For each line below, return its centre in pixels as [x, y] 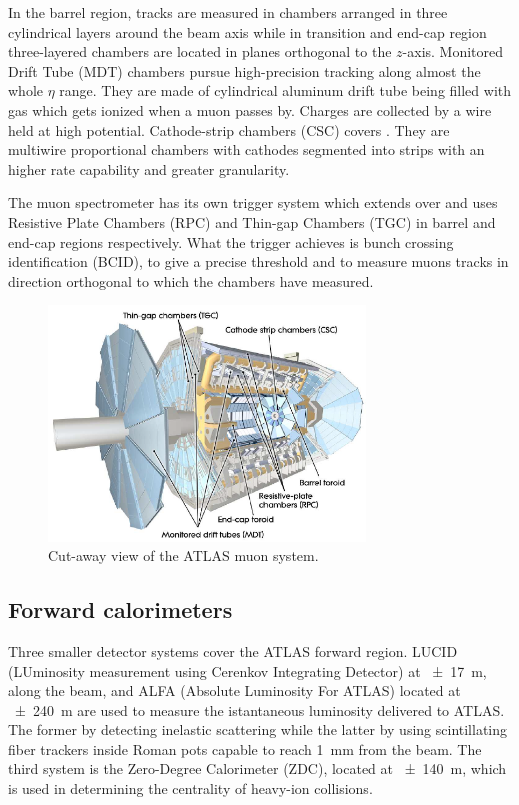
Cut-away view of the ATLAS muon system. [183, 555]
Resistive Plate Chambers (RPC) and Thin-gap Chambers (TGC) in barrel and [252, 221]
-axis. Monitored [453, 51]
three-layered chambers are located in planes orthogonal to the [200, 51]
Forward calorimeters [120, 609]
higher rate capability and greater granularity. [149, 168]
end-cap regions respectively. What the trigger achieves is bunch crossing [231, 241]
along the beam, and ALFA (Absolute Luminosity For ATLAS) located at [234, 690]
